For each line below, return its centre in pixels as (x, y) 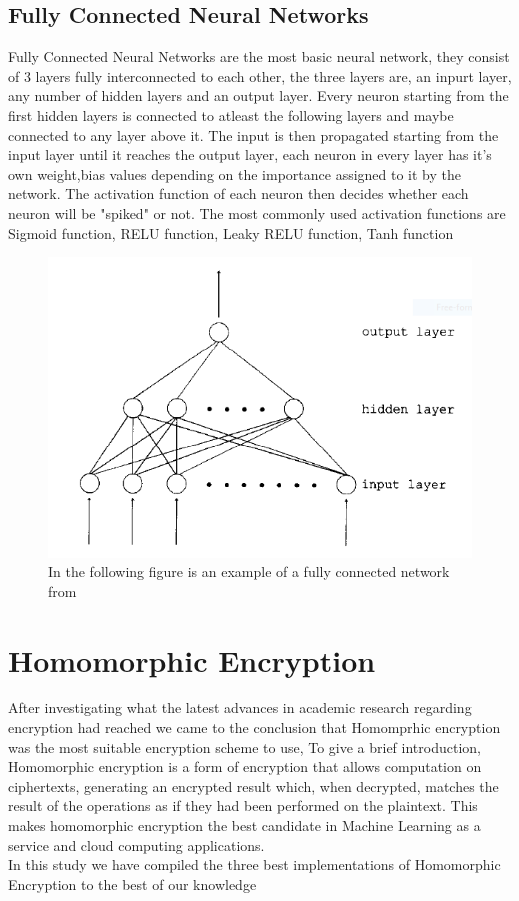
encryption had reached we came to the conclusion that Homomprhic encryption (254, 727)
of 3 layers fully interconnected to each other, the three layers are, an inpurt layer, (260, 75)
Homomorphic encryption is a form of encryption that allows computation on (245, 766)
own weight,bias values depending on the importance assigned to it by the (235, 173)
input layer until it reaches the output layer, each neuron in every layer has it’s (250, 154)
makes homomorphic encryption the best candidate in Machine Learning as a (244, 825)
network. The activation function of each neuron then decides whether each (238, 193)
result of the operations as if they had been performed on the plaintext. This (243, 805)
